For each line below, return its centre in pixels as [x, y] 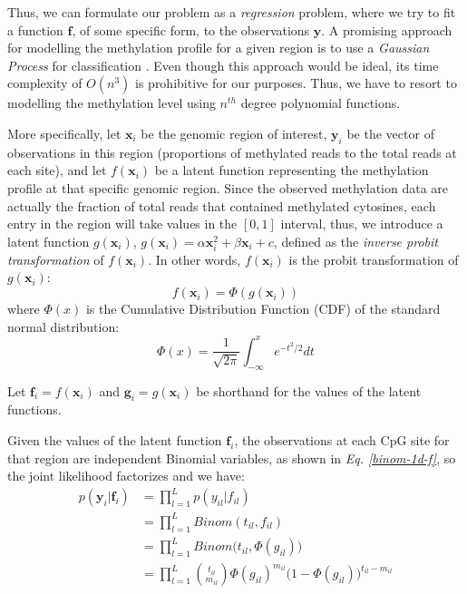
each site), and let [57, 170]
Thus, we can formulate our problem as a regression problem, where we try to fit [232, 12]
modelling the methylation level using [112, 103]
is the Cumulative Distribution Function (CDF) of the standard [263, 309]
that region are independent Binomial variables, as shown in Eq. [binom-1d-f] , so [232, 458]
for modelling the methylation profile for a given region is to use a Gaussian [219, 48]
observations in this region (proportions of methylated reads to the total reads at [232, 152]
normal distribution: [63, 326]
